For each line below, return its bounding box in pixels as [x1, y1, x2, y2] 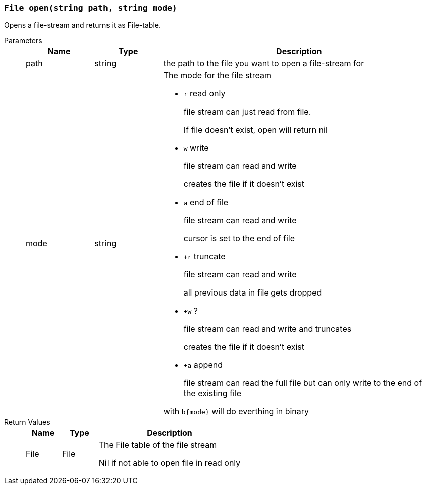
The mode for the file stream [163, 70, 272, 81]
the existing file [183, 388, 242, 399]
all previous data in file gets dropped [183, 287, 322, 298]
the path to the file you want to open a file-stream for [163, 58, 364, 69]
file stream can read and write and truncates [183, 324, 352, 334]
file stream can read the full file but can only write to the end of [183, 378, 422, 388]
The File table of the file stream [98, 440, 217, 450]
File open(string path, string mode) [4, 3, 177, 13]
